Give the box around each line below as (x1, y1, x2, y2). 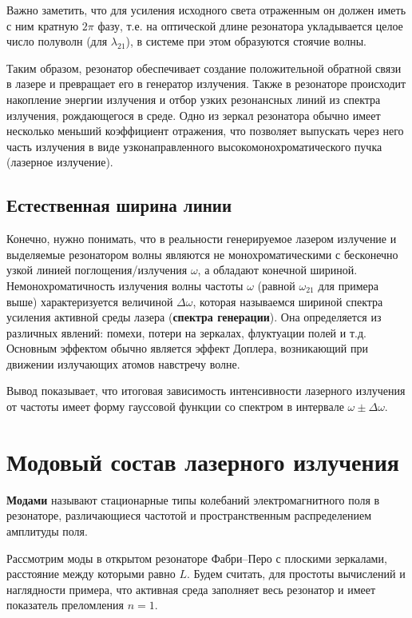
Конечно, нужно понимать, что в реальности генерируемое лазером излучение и (6, 230, 397, 247)
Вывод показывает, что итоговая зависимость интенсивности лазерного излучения (6, 382, 406, 399)
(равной (257, 277, 295, 293)
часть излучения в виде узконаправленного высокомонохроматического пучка (6, 138, 382, 154)
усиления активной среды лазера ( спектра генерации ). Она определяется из (6, 309, 382, 325)
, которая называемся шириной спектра (192, 293, 383, 309)
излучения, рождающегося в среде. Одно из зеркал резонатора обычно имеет (6, 106, 381, 123)
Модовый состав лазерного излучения (6, 445, 399, 477)
